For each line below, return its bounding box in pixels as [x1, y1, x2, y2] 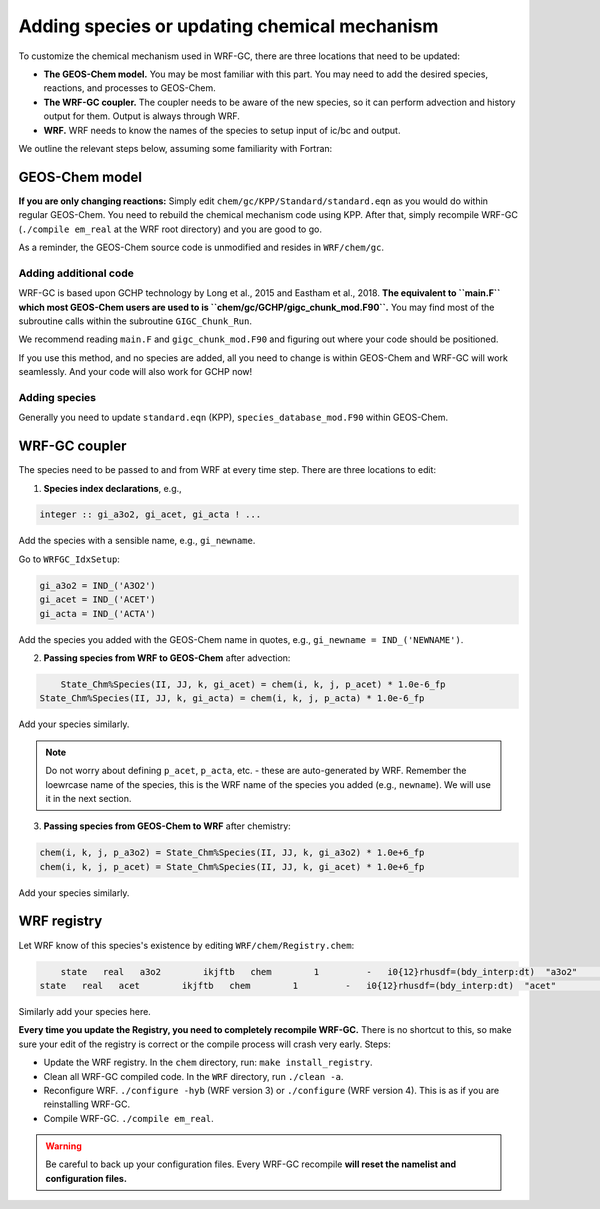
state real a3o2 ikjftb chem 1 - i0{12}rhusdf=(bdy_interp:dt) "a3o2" [60, 966, 578, 977]
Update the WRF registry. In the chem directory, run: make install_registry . [43, 1056, 373, 1069]
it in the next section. [45, 792, 132, 804]
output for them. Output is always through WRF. [43, 110, 240, 122]
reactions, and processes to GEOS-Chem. [43, 82, 216, 94]
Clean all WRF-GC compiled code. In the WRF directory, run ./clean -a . [43, 1070, 344, 1082]
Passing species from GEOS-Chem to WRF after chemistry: [43, 820, 292, 832]
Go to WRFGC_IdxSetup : [18, 553, 120, 565]
